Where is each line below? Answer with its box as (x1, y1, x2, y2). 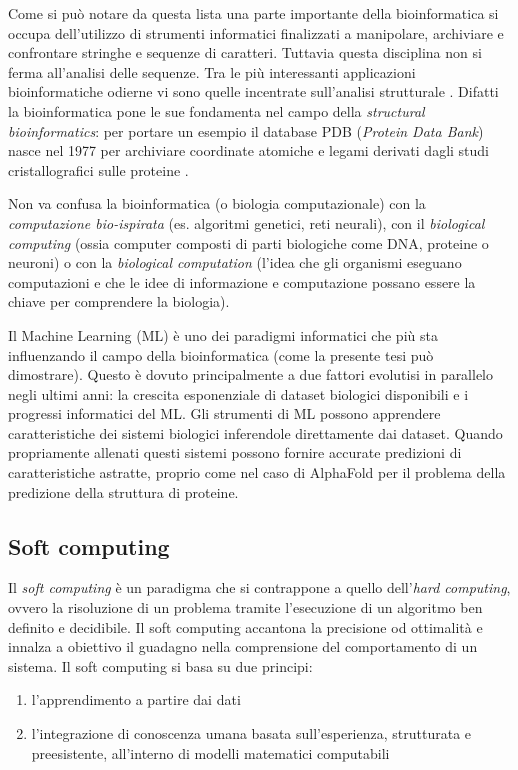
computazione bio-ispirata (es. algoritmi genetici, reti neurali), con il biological (8, 212, 485, 233)
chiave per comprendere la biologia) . (8, 291, 230, 312)
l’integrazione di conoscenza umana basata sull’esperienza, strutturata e (31, 723, 472, 744)
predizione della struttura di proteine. (8, 481, 239, 502)
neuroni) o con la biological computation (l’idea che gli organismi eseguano (8, 252, 462, 273)
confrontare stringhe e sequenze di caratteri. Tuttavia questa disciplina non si (8, 42, 482, 63)
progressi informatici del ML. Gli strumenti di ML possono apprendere (8, 403, 441, 424)
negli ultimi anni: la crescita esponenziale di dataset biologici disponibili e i (8, 383, 469, 404)
